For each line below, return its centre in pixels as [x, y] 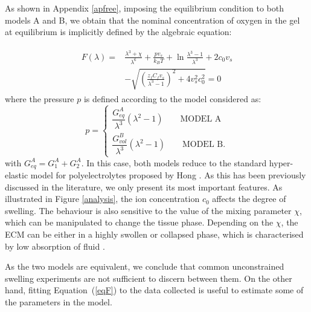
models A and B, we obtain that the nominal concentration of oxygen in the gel [152, 20]
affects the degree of [249, 199]
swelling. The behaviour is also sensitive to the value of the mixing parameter [148, 210]
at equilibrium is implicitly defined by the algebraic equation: [118, 32]
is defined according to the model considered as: [172, 99]
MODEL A [201, 119]
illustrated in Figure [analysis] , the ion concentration [102, 199]
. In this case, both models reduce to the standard [174, 162]
